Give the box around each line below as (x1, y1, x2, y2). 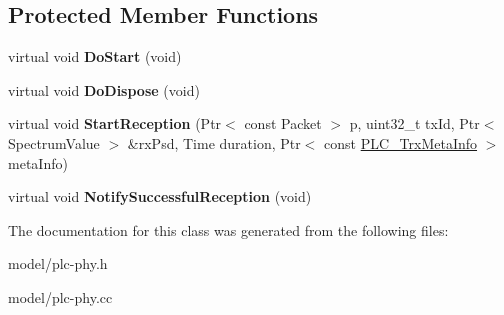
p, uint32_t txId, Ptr (349, 113, 480, 134)
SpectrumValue (8, 132, 100, 153)
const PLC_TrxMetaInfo (324, 132, 478, 153)
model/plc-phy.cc (8, 286, 113, 307)
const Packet (244, 113, 322, 134)
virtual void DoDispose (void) (8, 79, 200, 100)
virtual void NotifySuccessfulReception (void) (8, 186, 312, 207)
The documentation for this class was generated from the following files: (8, 219, 449, 240)
